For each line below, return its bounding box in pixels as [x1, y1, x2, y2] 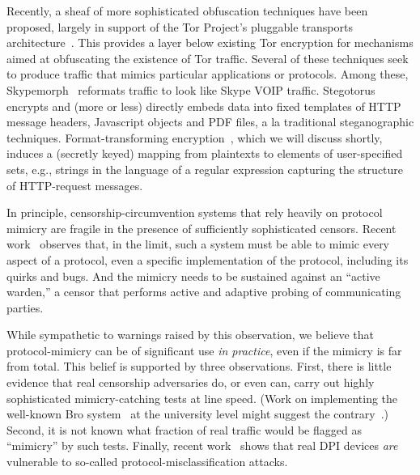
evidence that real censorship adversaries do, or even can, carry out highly [6, 374, 375, 391]
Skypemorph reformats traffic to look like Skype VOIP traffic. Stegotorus [6, 81, 375, 98]
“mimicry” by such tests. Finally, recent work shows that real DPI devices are [6, 437, 398, 454]
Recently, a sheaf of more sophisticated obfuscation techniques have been [6, 2, 368, 19]
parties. [6, 299, 44, 316]
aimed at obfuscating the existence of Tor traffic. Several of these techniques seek [6, 49, 409, 66]
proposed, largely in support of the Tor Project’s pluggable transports [6, 18, 353, 35]
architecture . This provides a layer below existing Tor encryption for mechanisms [6, 34, 414, 51]
